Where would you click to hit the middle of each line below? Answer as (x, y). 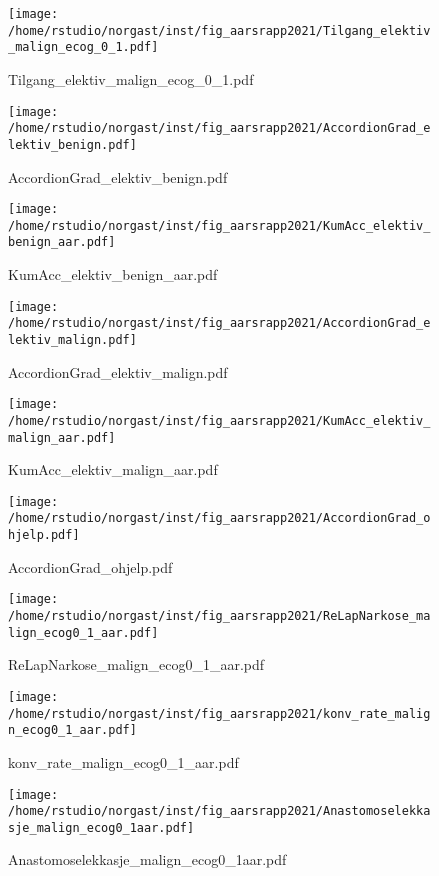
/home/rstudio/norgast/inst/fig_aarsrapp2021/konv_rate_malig (219, 713)
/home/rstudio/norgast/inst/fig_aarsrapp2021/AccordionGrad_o (219, 518)
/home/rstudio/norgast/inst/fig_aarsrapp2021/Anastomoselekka (219, 811)
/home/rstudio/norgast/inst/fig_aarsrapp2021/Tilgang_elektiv (219, 30)
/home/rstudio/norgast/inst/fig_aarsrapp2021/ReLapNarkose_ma (219, 616)
